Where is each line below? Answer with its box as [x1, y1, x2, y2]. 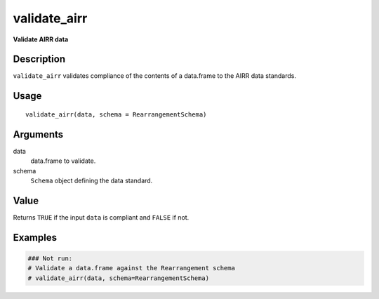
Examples [13, 232, 58, 244]
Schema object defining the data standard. [30, 176, 153, 185]
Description [13, 53, 66, 65]
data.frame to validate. [30, 157, 96, 165]
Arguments [13, 128, 64, 140]
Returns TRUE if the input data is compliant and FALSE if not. [13, 213, 189, 221]
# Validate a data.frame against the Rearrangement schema [27, 264, 235, 272]
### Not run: [27, 254, 73, 263]
